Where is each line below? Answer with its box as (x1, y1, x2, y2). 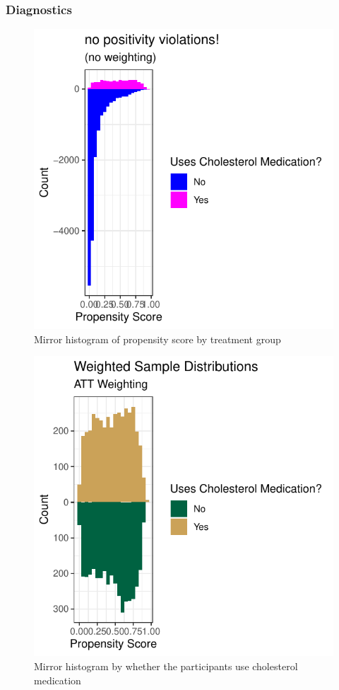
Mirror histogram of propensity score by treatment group (34, 331, 281, 346)
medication (34, 672, 81, 687)
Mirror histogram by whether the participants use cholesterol (34, 659, 298, 673)
